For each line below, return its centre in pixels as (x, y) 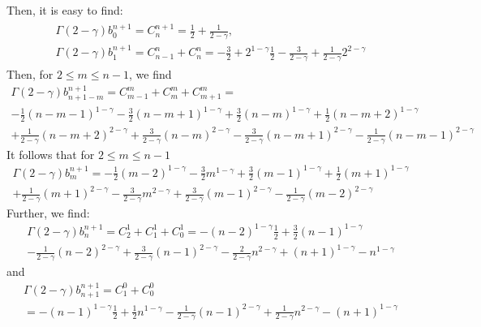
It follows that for (51, 154)
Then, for (30, 73)
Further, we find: (48, 212)
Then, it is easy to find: (65, 10)
